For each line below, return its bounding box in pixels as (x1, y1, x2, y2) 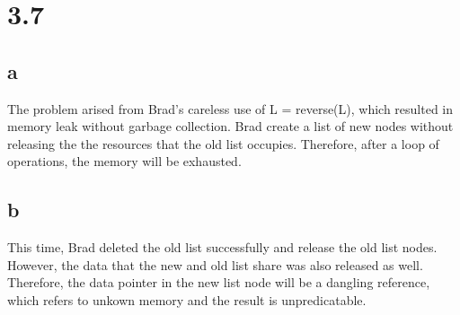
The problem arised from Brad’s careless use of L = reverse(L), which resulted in (7, 99, 454, 118)
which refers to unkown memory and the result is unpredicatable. (7, 290, 367, 309)
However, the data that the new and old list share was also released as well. (7, 255, 423, 274)
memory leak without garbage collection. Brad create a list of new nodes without (7, 117, 454, 136)
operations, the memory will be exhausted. (7, 152, 242, 171)
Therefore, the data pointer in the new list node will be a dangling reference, (7, 273, 430, 292)
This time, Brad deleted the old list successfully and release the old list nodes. (7, 238, 438, 257)
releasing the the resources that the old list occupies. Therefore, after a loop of (7, 134, 439, 153)
